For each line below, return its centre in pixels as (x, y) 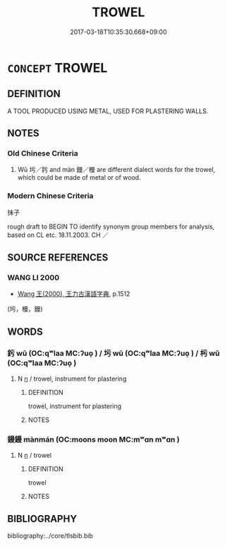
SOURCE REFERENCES (58, 258)
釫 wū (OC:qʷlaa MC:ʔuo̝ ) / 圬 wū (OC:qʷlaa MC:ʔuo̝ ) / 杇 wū (114, 353)
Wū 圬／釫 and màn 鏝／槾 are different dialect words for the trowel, (116, 170)
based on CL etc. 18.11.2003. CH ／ (58, 235)
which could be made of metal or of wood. (79, 178)
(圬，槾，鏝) (25, 309)
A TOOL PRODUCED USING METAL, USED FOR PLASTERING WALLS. (108, 111)
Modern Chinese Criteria (50, 196)
